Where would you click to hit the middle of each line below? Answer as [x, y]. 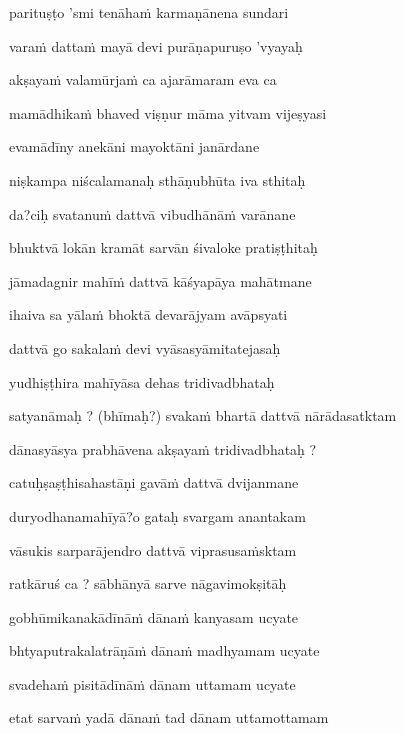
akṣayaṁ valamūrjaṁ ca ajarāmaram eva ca [143, 79]
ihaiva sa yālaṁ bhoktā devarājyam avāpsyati [148, 314]
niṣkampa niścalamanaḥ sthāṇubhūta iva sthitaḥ [157, 179]
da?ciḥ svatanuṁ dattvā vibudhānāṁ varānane [152, 213]
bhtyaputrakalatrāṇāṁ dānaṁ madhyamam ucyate [164, 650]
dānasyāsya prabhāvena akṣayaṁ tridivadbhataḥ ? [163, 448]
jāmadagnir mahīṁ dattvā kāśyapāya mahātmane [160, 280]
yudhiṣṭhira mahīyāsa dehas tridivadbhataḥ [142, 381]
